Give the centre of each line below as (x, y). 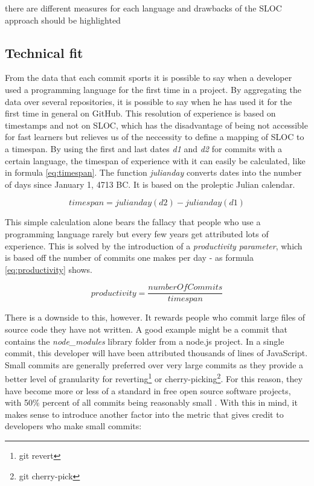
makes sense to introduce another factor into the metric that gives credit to (144, 414)
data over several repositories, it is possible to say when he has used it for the (149, 101)
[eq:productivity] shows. (49, 269)
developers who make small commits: (73, 426)
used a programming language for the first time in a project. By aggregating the (153, 89)
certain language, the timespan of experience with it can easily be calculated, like (155, 160)
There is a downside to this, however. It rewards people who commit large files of (155, 317)
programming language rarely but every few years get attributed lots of (137, 233)
